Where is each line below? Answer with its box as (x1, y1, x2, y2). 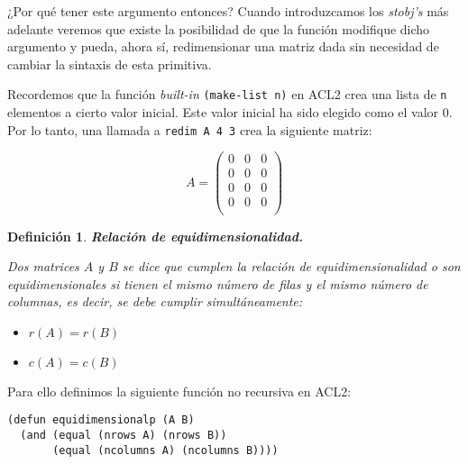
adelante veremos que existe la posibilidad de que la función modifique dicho (7, 19, 430, 38)
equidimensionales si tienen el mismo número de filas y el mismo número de (7, 274, 428, 293)
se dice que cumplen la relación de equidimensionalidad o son (122, 257, 461, 276)
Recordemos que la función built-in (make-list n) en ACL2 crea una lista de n (7, 85, 447, 104)
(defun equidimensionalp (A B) (7, 414, 195, 427)
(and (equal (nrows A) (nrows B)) (20, 429, 227, 442)
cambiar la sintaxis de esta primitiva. (7, 54, 212, 73)
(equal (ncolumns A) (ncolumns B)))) (52, 443, 279, 457)
